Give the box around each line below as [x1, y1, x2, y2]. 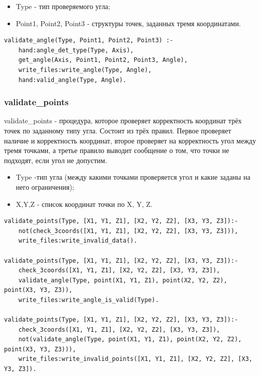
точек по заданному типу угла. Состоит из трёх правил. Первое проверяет [4, 125, 231, 135]
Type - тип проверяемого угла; [16, 1, 110, 11]
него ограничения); [16, 181, 74, 192]
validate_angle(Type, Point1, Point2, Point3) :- [4, 37, 174, 44]
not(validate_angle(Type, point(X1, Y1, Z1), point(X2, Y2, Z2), [18, 336, 242, 343]
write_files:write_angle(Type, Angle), [18, 66, 152, 73]
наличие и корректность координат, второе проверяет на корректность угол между [4, 135, 256, 145]
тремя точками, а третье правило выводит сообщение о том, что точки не [4, 145, 229, 156]
